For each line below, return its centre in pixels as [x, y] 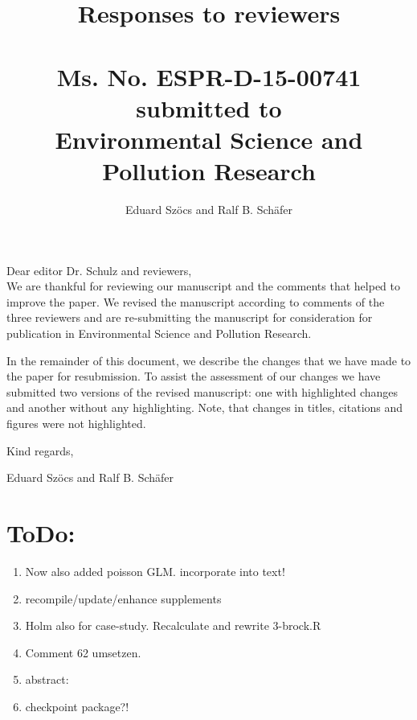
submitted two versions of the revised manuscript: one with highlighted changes [202, 391]
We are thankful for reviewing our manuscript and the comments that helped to [203, 286]
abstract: [47, 679]
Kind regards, [40, 450]
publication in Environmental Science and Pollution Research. [159, 333]
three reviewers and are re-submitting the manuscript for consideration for [190, 317]
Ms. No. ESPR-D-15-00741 [209, 76]
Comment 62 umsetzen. [83, 652]
